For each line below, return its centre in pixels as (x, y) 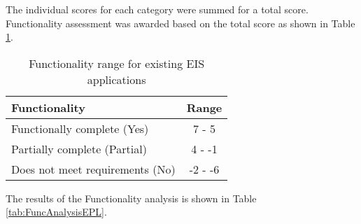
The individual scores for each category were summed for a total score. (157, 9)
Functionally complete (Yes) (80, 128)
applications (116, 79)
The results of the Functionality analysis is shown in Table (131, 198)
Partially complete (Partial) (79, 148)
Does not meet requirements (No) (93, 169)
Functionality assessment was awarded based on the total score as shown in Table (180, 23)
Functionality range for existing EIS (117, 63)
